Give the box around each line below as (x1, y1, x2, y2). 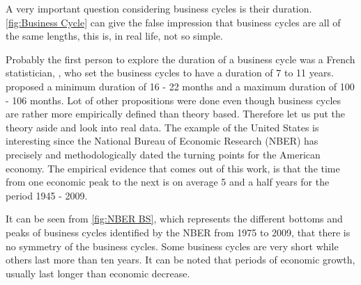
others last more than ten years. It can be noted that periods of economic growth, (6, 252, 355, 267)
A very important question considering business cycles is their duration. (6, 1, 312, 15)
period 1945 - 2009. (6, 188, 88, 202)
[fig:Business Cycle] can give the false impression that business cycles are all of (6, 15, 341, 29)
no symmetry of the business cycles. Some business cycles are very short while (6, 238, 339, 253)
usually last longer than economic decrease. (6, 266, 190, 280)
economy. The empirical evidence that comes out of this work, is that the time (6, 161, 340, 175)
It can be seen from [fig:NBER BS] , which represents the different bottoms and (6, 211, 343, 226)
